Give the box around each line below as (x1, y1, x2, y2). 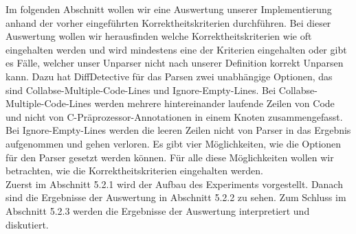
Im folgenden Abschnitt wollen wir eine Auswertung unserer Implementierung (5, 2, 332, 16)
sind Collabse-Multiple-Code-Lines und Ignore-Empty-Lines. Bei (5, 82, 276, 97)
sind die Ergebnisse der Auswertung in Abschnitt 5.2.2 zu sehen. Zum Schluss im (5, 190, 346, 204)
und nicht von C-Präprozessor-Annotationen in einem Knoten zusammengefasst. (5, 109, 343, 124)
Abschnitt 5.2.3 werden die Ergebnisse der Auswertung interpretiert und (5, 203, 310, 218)
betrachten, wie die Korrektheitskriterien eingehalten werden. (5, 163, 263, 178)
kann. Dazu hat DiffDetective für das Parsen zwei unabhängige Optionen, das (5, 69, 333, 83)
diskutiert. (5, 217, 49, 231)
